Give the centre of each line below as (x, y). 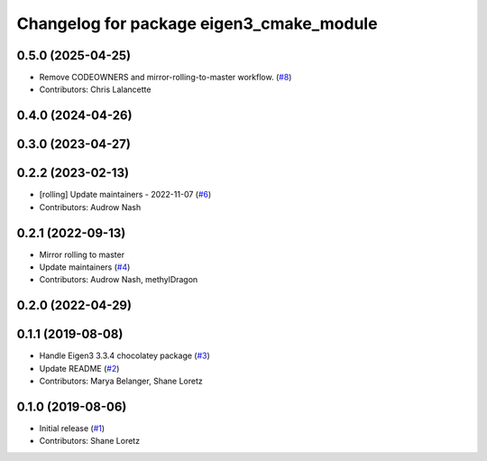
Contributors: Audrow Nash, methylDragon (119, 280)
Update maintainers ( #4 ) (85, 267)
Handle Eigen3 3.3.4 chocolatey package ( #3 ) (125, 355)
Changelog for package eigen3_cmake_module (197, 23)
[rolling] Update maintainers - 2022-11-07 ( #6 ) (125, 195)
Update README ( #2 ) (79, 368)
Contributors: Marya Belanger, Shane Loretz (121, 381)
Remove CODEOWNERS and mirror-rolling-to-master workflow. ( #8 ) (165, 78)
